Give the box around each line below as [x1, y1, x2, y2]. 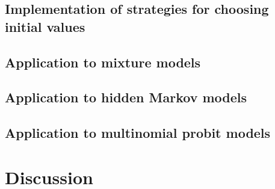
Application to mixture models [5, 52, 201, 71]
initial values [5, 17, 85, 36]
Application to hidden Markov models [5, 88, 247, 107]
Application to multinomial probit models [5, 123, 271, 142]
